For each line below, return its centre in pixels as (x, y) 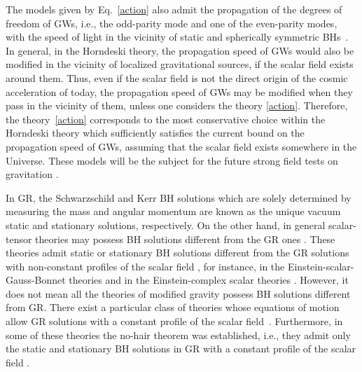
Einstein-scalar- (321, 266)
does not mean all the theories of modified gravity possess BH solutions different (178, 293)
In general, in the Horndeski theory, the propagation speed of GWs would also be (180, 50)
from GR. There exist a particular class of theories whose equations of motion (173, 307)
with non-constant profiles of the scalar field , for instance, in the (145, 266)
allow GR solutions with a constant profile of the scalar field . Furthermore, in (174, 321)
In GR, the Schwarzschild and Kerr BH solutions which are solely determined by (179, 197)
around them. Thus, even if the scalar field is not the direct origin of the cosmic (177, 77)
